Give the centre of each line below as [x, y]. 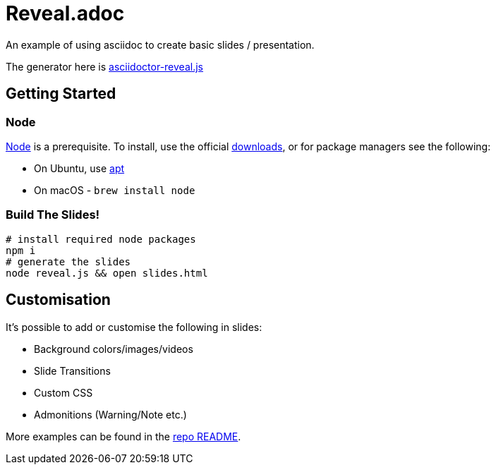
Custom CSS [63, 392]
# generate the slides [68, 261]
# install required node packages [101, 239]
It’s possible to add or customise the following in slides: [134, 327]
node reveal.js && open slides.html [107, 273]
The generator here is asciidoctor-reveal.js [104, 66]
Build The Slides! [53, 215]
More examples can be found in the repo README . [123, 436]
